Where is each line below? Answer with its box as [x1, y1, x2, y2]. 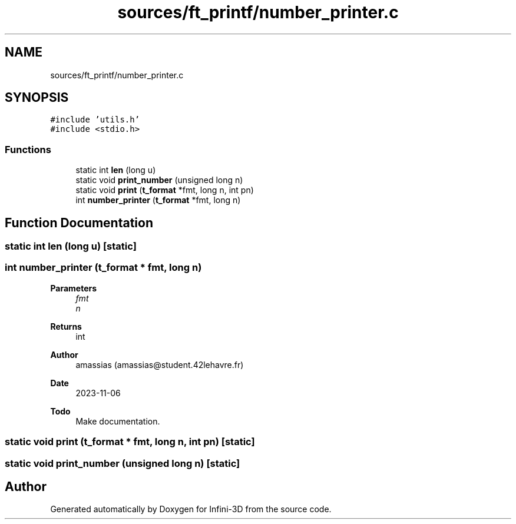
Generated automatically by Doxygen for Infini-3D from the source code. [50, 504, 332, 515]
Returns [50, 321, 82, 331]
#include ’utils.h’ [50, 115, 140, 125]
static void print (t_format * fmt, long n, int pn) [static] [5, 436, 255, 448]
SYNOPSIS [5, 90, 69, 105]
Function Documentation [5, 215, 153, 230]
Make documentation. [75, 416, 160, 426]
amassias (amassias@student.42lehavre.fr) [75, 359, 244, 370]
